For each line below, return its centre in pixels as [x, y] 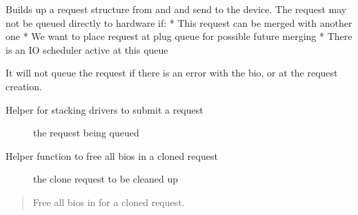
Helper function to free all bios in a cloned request [112, 155]
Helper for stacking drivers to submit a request [105, 109]
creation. [24, 86]
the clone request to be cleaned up [106, 179]
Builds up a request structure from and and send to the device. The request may [176, 9]
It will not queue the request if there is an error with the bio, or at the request [172, 73]
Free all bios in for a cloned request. [109, 202]
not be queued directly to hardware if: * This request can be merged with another [179, 22]
